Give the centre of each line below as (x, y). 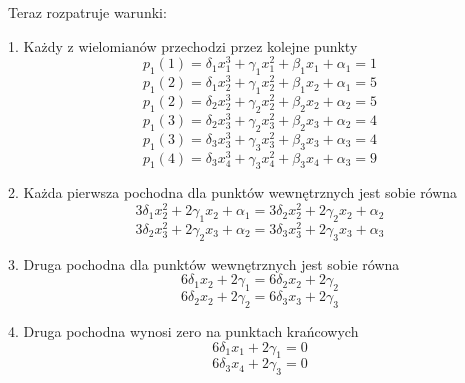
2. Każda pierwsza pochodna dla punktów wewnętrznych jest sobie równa (233, 192)
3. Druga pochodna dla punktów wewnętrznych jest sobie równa (204, 263)
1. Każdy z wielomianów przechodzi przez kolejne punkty (183, 45)
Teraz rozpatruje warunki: (87, 12)
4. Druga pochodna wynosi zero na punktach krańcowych (183, 330)
